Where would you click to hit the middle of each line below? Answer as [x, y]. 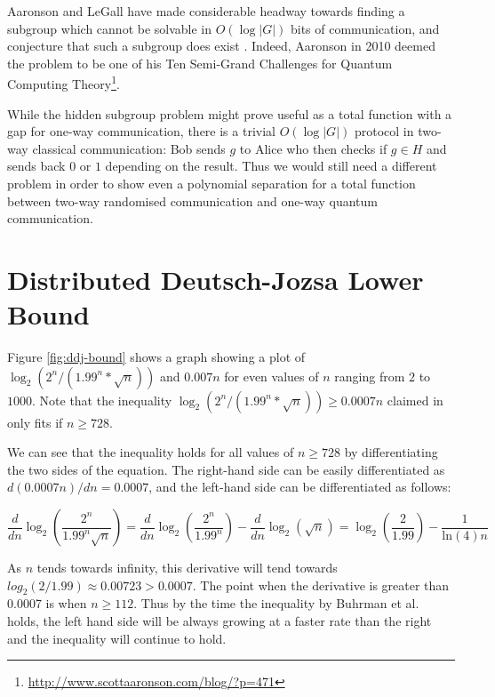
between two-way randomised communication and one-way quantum [192, 200]
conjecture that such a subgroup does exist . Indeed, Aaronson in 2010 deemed [221, 46]
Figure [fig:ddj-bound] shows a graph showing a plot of [156, 357]
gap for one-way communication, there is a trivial [141, 131]
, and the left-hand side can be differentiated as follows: [300, 487]
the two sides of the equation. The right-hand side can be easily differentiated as [226, 469]
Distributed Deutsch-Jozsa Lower [216, 279]
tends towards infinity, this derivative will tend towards [187, 568]
